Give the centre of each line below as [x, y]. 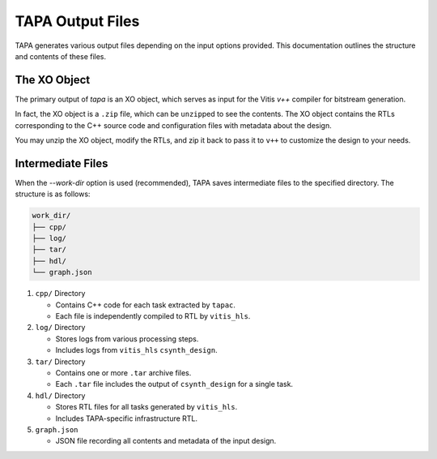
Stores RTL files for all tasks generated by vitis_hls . [146, 407]
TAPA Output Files [77, 21]
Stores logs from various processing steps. [127, 339]
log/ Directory [60, 328]
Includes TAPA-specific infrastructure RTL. [127, 418]
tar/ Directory [60, 362]
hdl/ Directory [60, 395]
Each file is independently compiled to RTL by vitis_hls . [153, 316]
